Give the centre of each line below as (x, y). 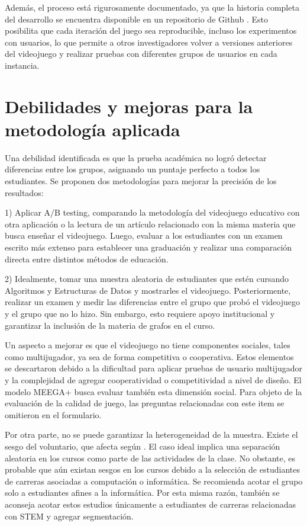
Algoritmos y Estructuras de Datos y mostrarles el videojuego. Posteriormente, (148, 290)
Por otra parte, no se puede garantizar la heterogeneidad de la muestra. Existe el (151, 434)
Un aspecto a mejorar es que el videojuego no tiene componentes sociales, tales (148, 345)
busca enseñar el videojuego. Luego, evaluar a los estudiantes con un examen (144, 235)
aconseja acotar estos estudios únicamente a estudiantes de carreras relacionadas (150, 504)
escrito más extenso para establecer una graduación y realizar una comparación (148, 247)
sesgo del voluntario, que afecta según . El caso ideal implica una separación (143, 446)
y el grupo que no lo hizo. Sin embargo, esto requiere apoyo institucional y (140, 313)
